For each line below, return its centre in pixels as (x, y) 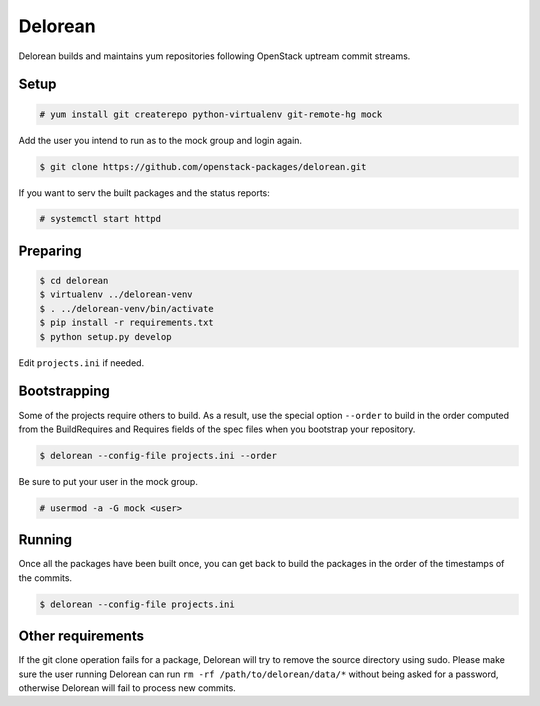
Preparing (50, 250)
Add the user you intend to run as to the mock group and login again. (160, 140)
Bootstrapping (64, 391)
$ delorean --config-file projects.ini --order (158, 455)
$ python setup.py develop (105, 336)
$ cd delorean (74, 281)
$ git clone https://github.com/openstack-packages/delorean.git (203, 166)
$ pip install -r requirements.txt (126, 323)
